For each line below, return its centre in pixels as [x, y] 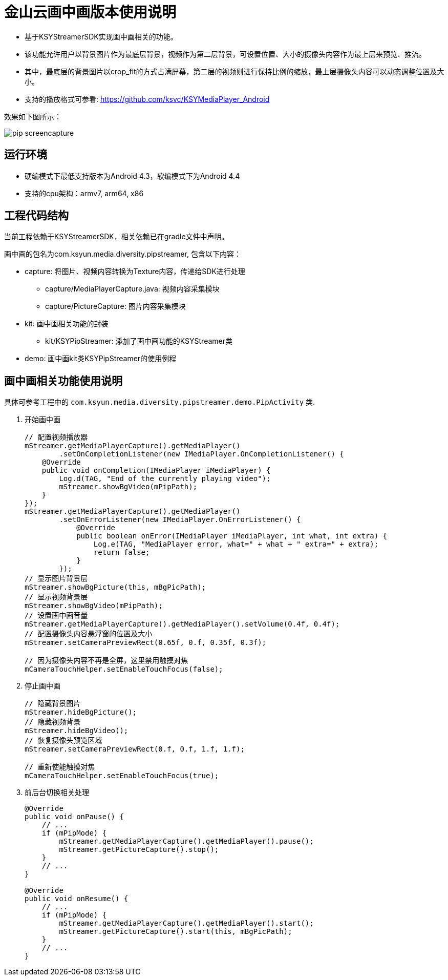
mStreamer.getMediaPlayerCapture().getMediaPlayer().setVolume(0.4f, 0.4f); [182, 624]
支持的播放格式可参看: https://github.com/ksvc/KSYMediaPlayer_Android [147, 99]
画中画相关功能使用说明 [63, 381]
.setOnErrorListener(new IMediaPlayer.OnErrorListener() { [180, 520]
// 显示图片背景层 [56, 579]
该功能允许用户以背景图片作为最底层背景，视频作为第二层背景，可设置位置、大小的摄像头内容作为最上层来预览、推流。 [225, 54]
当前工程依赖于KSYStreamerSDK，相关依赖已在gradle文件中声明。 [116, 237]
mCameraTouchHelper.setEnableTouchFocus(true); [122, 776]
